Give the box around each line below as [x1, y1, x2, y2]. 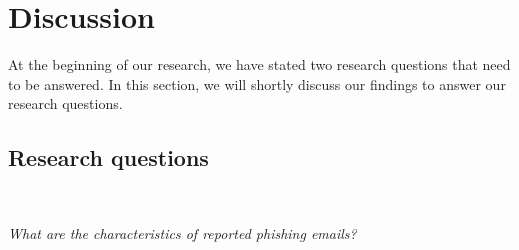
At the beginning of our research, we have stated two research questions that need [8, 54, 511, 75]
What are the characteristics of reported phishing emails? [8, 222, 357, 243]
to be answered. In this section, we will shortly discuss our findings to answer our [8, 73, 506, 94]
